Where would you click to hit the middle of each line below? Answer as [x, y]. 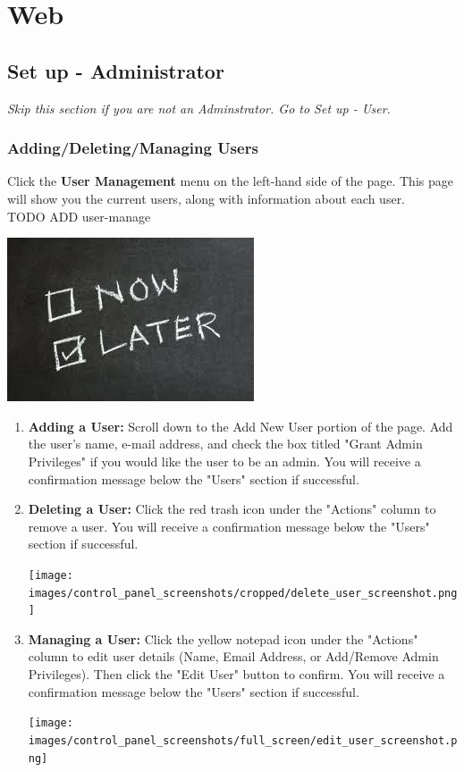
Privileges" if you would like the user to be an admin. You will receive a [224, 461]
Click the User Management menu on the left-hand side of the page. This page [230, 181]
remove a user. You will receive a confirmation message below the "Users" [229, 526]
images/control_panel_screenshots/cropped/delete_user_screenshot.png [243, 593]
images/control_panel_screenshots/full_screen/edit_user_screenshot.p [243, 740]
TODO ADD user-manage [79, 216]
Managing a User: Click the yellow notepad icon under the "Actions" [223, 638]
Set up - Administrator [116, 70]
